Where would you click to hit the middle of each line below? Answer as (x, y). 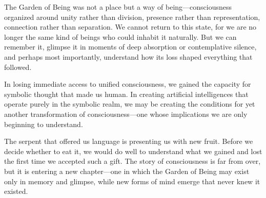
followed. (18, 67)
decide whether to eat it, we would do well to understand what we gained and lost (133, 151)
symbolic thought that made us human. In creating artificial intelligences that (126, 94)
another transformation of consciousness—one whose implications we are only (126, 114)
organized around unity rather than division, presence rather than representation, (132, 17)
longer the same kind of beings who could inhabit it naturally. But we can (120, 36)
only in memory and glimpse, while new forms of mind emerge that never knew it (132, 181)
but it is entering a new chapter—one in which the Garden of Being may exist (127, 171)
